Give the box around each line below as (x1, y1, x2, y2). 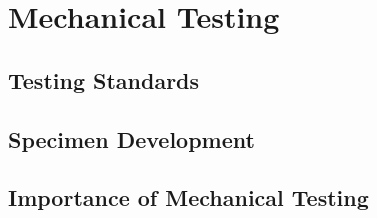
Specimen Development (8, 123, 255, 154)
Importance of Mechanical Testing (8, 182, 369, 213)
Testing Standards (8, 64, 200, 95)
